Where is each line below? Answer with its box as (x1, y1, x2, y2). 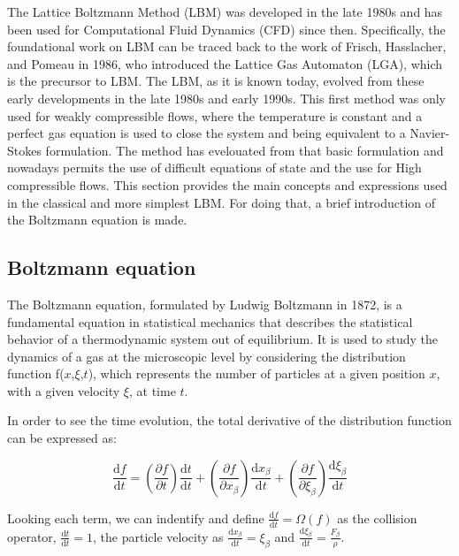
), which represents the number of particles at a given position (88, 364, 425, 383)
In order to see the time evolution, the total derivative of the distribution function (7, 411, 452, 430)
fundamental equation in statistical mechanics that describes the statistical (7, 312, 413, 331)
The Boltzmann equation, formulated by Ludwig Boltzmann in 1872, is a (7, 294, 402, 313)
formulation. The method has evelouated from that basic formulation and (45, 141, 444, 159)
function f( (7, 364, 65, 383)
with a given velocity (7, 381, 120, 400)
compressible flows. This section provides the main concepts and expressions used (7, 175, 448, 194)
